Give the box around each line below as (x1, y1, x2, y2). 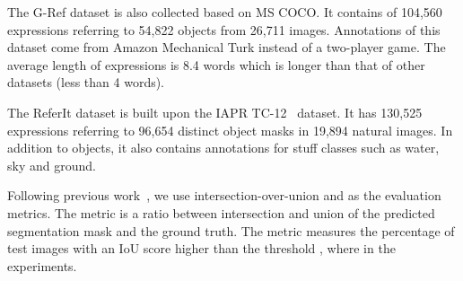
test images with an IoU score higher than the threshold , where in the (7, 239, 396, 258)
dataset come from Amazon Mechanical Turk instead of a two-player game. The (7, 38, 446, 57)
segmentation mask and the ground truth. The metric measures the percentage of (7, 221, 455, 240)
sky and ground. (7, 155, 96, 174)
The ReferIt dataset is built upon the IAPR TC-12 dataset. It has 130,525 (7, 102, 423, 121)
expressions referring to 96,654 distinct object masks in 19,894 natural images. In (7, 120, 453, 139)
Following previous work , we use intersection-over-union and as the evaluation (7, 186, 441, 205)
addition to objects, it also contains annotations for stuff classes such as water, (7, 138, 440, 157)
